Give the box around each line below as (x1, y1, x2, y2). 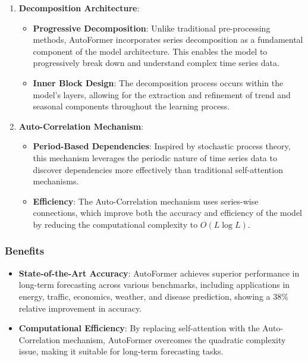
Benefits (5, 243, 45, 258)
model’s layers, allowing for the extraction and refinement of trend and (33, 88, 291, 101)
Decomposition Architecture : (18, 2, 140, 14)
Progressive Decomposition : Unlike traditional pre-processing (33, 21, 271, 34)
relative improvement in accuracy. (18, 302, 142, 314)
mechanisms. (33, 175, 79, 187)
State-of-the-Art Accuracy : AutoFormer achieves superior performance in (18, 266, 300, 279)
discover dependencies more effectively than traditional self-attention (33, 163, 283, 175)
